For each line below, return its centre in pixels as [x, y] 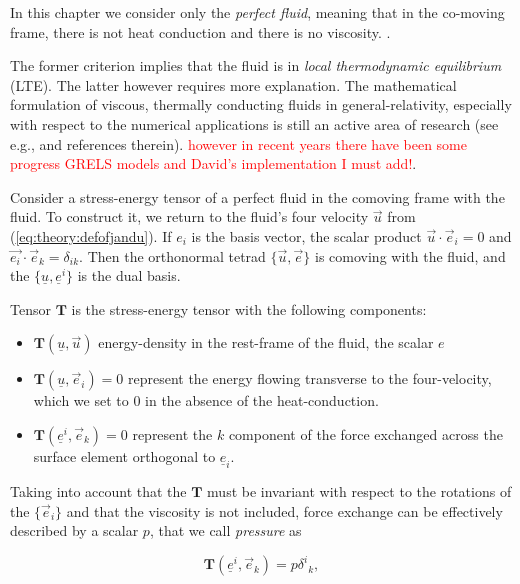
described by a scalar [74, 530]
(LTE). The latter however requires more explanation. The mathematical [233, 84]
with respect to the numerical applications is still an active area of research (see [254, 123]
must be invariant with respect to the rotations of [359, 490]
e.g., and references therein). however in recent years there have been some [238, 143]
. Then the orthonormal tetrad [172, 255]
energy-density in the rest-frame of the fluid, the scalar [266, 342]
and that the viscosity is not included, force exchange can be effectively [284, 510]
